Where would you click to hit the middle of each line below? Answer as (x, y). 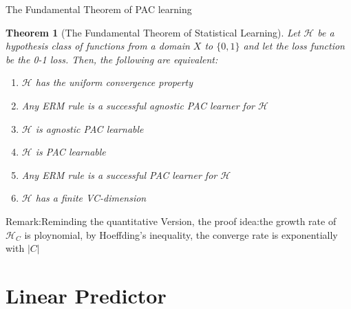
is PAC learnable (71, 152)
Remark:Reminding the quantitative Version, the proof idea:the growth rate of (171, 221)
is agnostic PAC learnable (89, 128)
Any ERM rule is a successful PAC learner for (119, 174)
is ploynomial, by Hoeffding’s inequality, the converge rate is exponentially (181, 234)
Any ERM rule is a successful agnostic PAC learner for (138, 105)
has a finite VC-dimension (91, 198)
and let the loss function (294, 46)
